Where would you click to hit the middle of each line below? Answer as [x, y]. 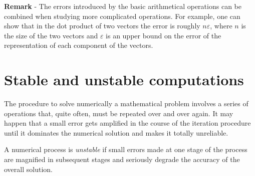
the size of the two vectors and [51, 35]
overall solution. [28, 169]
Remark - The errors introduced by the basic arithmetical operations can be [123, 6]
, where [221, 26]
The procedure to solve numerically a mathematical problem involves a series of [126, 103]
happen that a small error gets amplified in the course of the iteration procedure [127, 123]
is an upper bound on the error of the [164, 35]
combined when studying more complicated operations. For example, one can [122, 16]
